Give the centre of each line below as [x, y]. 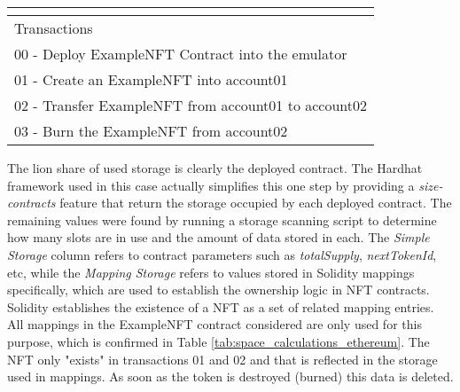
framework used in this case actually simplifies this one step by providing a [211, 185]
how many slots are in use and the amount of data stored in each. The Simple [218, 237]
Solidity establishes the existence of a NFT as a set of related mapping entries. [221, 306]
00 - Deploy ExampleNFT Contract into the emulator [181, 54]
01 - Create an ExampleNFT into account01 [151, 79]
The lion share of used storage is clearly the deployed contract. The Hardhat [215, 168]
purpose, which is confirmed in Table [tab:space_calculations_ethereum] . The [218, 341]
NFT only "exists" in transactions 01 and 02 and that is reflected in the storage [222, 359]
